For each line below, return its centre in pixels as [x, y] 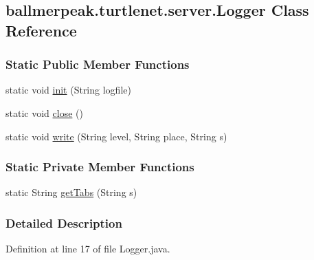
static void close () [44, 112]
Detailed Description [64, 223]
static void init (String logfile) [68, 90]
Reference [41, 30]
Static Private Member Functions [100, 167]
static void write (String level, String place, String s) [116, 136]
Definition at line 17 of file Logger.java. [88, 249]
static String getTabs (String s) [71, 192]
